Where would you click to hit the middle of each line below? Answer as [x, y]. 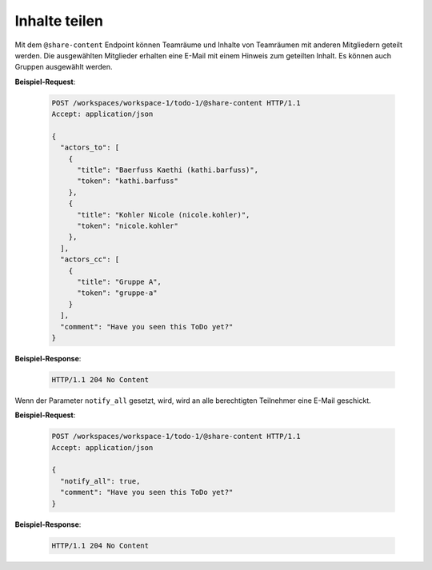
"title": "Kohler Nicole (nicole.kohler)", [164, 215]
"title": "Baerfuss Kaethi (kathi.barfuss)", [168, 170]
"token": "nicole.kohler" [128, 226]
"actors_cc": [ [90, 259]
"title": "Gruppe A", [119, 281]
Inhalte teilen [59, 21]
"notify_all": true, [100, 481]
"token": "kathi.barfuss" [128, 181]
